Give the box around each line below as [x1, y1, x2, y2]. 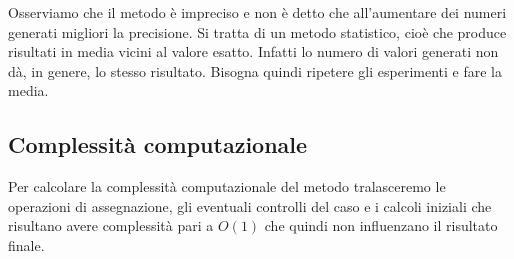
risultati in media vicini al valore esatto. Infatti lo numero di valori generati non [8, 41, 499, 62]
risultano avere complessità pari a [8, 215, 214, 236]
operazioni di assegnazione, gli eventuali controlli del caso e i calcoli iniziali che [8, 195, 492, 216]
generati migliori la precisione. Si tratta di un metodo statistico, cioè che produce [8, 21, 507, 42]
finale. [8, 234, 45, 255]
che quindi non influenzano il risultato [264, 215, 498, 236]
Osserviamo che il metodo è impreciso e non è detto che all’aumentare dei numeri [8, 2, 507, 22]
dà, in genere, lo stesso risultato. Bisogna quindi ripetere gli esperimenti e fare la [8, 60, 502, 81]
